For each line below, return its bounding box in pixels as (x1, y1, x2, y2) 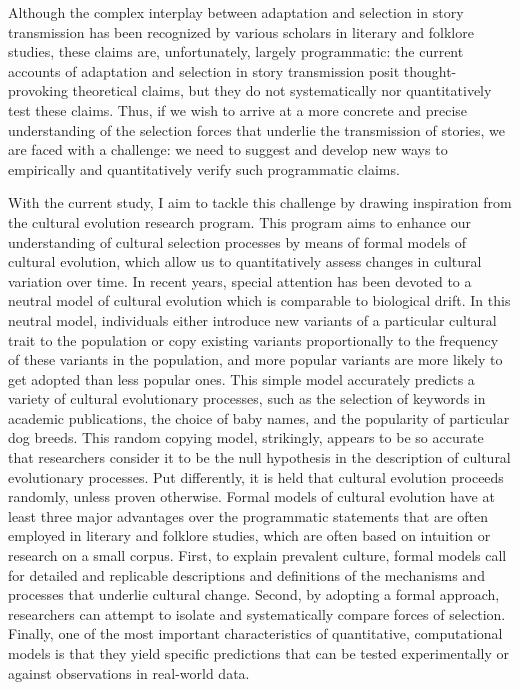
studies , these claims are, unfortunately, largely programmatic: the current (8, 41, 464, 62)
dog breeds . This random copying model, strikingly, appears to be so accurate (8, 427, 484, 448)
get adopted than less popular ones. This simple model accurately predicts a (8, 368, 475, 389)
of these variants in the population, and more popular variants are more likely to (8, 349, 503, 370)
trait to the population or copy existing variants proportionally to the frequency (8, 329, 499, 350)
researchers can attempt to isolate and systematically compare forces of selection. (8, 603, 506, 624)
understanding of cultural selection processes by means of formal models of (8, 231, 467, 252)
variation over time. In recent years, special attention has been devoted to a (8, 270, 472, 291)
